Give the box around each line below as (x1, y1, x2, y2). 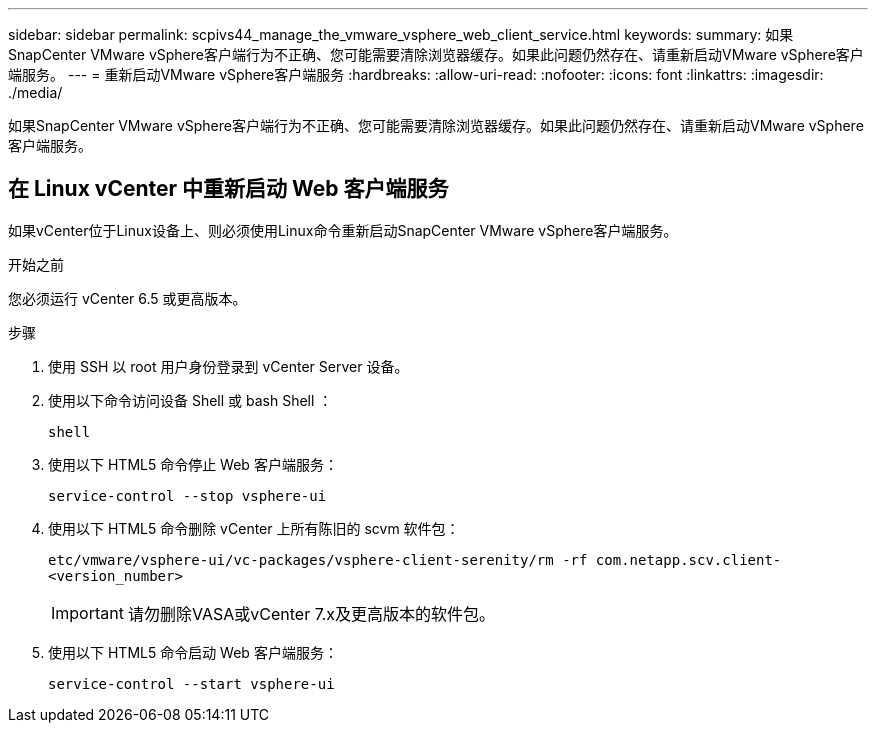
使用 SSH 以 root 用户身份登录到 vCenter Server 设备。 (48, 357, 409, 375)
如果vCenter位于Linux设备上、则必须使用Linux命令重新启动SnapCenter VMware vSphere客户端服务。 (8, 221, 678, 239)
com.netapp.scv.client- (595, 551, 782, 568)
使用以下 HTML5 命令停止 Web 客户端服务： (48, 455, 338, 473)
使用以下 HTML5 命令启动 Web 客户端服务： (48, 643, 338, 661)
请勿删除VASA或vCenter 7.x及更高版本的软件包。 (127, 603, 496, 624)
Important (51, 602, 124, 623)
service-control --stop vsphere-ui (48, 487, 327, 504)
